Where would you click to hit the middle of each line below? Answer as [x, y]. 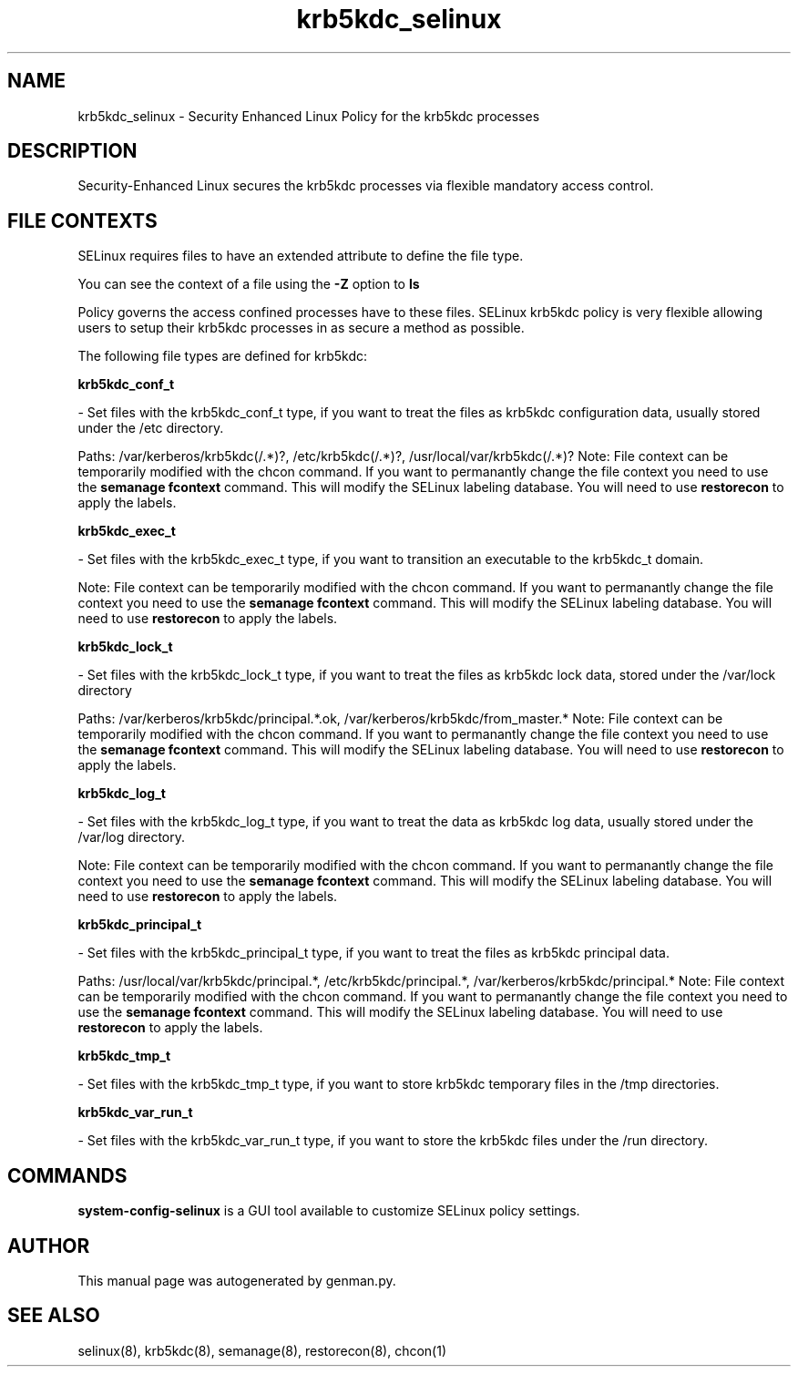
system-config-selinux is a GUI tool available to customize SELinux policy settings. [329, 1211]
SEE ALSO [54, 1316]
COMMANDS [67, 1175]
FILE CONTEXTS [82, 220]
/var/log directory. [132, 837]
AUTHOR [49, 1246]
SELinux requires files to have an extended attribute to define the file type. [301, 256]
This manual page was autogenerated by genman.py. [237, 1280]
